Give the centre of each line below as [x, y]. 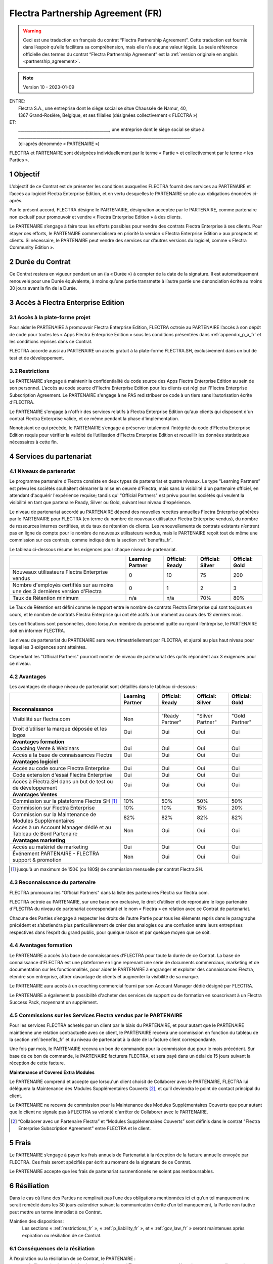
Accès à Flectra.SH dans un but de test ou [63, 782]
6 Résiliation [29, 1186]
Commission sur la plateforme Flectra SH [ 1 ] [65, 801]
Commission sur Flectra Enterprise [54, 808]
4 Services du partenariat [51, 456]
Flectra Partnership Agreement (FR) [86, 13]
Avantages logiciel [35, 762]
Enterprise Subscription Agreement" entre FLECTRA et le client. [85, 1128]
